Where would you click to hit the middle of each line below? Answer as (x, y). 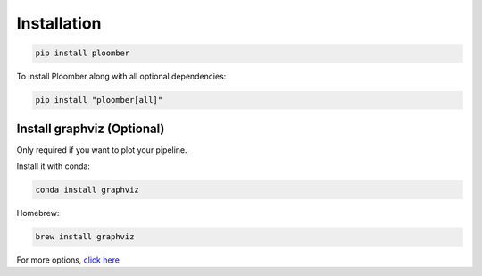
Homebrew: (38, 213)
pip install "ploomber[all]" (99, 100)
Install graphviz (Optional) (91, 128)
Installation (59, 23)
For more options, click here (68, 260)
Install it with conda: (54, 166)
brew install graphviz (85, 236)
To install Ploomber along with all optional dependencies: (121, 77)
